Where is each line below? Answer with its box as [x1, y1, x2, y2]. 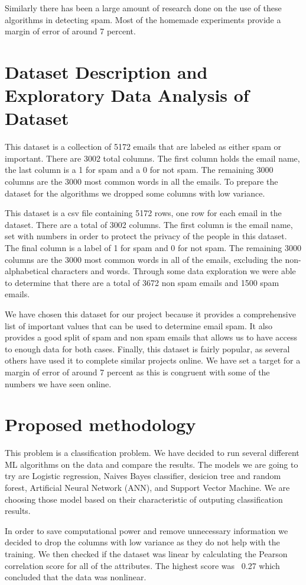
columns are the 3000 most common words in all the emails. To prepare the [5, 175, 278, 188]
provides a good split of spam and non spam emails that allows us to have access [5, 331, 297, 343]
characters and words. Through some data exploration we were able [51, 265, 296, 277]
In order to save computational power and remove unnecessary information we [5, 524, 288, 536]
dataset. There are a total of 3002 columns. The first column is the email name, [5, 218, 293, 230]
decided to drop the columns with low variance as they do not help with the [5, 536, 280, 548]
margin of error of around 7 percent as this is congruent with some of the [5, 365, 270, 378]
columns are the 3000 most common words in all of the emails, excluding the [5, 253, 282, 265]
